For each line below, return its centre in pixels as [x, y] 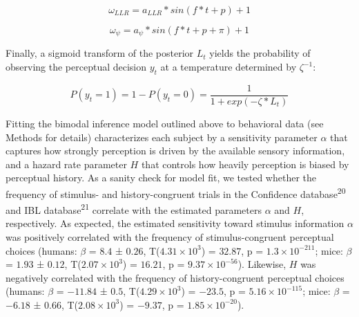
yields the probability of [260, 53]
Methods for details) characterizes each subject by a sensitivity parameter [162, 137]
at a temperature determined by [229, 67]
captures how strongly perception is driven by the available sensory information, [175, 151]
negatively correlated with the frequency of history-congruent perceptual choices [175, 277]
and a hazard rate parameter [66, 164]
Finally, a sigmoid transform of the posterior [100, 53]
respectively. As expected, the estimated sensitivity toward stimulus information [175, 223]
